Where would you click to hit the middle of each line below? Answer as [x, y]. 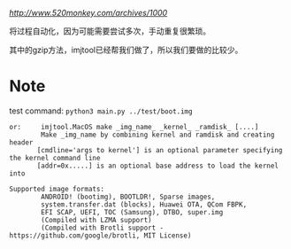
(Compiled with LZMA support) [96, 220]
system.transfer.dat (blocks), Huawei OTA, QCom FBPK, [144, 204]
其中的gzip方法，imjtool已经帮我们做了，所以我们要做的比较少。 [126, 50]
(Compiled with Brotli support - [103, 228]
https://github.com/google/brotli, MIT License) [100, 235]
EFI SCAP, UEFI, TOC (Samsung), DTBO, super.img [132, 212]
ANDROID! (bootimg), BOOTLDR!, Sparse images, [128, 197]
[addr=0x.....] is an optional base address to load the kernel [157, 166]
